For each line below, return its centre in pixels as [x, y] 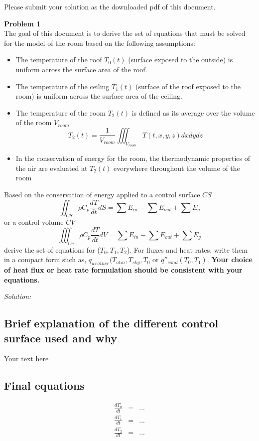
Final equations [44, 385]
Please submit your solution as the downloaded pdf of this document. [110, 6]
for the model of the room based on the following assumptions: [100, 43]
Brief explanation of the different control [111, 323]
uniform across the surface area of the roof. [81, 69]
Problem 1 [22, 23]
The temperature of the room [61, 112]
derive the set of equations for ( [52, 249]
